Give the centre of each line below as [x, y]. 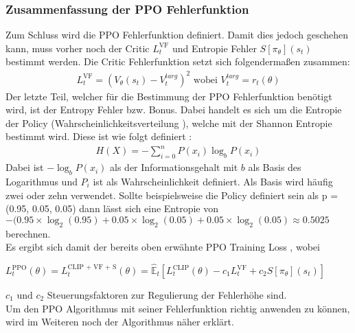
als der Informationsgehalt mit [174, 167]
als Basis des [275, 167]
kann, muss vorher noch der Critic [78, 48]
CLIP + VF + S [92, 267]
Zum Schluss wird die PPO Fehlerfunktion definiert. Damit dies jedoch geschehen [177, 35]
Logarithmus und [42, 182]
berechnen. [28, 233]
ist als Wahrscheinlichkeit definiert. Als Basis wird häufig [213, 182]
